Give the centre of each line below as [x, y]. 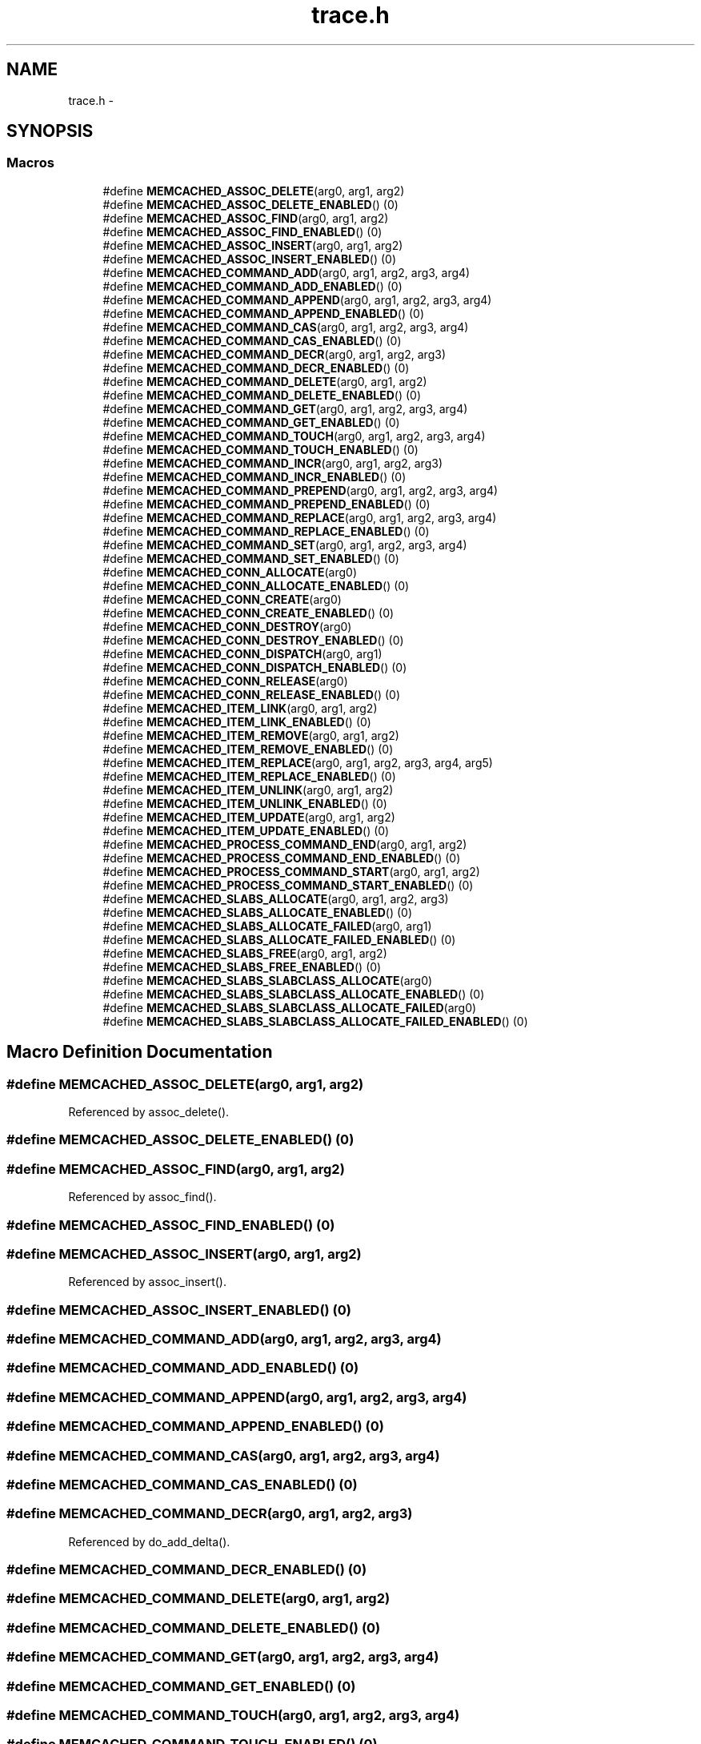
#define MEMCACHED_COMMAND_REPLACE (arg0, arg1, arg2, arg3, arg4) [300, 517]
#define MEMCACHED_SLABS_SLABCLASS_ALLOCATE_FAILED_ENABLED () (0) [315, 1021]
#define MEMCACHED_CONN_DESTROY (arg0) [227, 626]
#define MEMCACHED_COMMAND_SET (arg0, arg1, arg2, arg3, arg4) [285, 544]
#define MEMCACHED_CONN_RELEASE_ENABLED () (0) [252, 694]
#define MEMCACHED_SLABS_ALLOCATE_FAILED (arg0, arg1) [267, 926]
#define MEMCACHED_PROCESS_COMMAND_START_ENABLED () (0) [288, 885]
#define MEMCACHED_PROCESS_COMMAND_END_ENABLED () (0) [282, 858]
